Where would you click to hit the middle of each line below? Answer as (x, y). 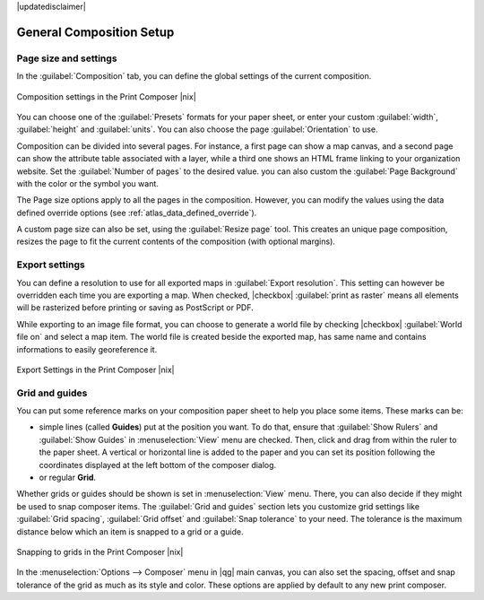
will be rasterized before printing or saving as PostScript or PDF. (135, 308)
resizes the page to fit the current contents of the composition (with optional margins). (176, 241)
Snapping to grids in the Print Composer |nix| (100, 552)
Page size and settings (67, 58)
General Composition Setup (95, 32)
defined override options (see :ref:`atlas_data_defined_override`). (137, 213)
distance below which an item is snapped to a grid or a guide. (130, 531)
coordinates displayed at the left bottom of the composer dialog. (158, 465)
